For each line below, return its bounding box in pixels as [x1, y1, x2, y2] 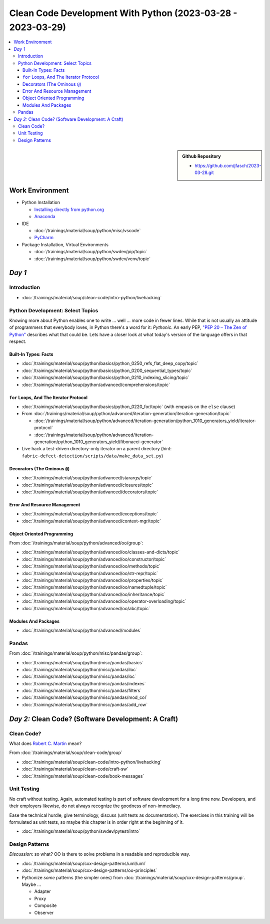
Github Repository [182, 153, 221, 159]
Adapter [34, 888, 51, 894]
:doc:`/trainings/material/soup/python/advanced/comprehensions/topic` [21, 382, 170, 388]
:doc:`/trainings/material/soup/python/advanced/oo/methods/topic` [21, 563, 161, 569]
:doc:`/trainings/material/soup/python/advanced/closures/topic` [21, 482, 153, 488]
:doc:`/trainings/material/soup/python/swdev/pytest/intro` [21, 828, 140, 834]
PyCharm [34, 235, 53, 241]
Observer [34, 909, 54, 915]
